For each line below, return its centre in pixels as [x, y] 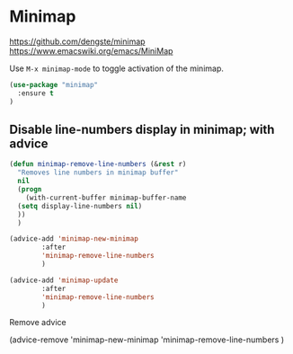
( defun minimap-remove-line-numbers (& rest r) [98, 164]
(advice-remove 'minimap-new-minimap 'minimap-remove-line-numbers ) [147, 340]
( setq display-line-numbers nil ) [80, 206]
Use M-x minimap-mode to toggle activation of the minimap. [117, 68]
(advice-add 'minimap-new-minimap [74, 239]
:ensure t [36, 93]
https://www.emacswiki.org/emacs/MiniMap [91, 50]
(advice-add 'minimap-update [64, 280]
